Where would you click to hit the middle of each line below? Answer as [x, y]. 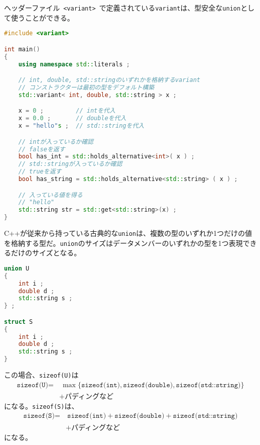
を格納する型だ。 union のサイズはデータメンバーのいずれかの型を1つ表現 [123, 243]
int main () [22, 49]
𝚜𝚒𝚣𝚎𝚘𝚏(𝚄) [32, 385]
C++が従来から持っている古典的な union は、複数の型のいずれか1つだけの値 [128, 233]
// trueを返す [40, 172]
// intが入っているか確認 [56, 142]
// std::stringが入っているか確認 [70, 164]
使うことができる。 [42, 17]
